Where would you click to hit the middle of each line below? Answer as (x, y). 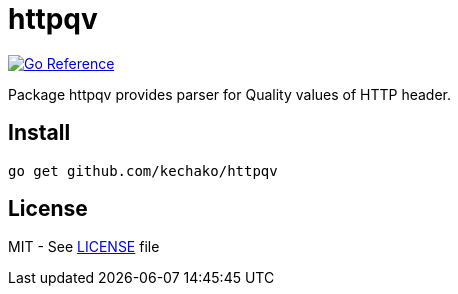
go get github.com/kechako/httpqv (143, 170)
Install (39, 133)
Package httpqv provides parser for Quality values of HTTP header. (230, 94)
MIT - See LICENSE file (84, 247)
